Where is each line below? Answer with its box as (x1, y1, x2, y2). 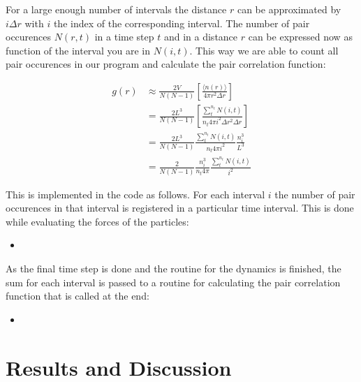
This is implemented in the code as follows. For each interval (6, 186, 265, 201)
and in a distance (163, 29, 238, 44)
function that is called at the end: (6, 288, 149, 303)
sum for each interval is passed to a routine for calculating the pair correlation (6, 274, 341, 289)
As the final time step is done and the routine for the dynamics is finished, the (6, 260, 341, 275)
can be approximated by (237, 2, 341, 16)
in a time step (94, 29, 154, 44)
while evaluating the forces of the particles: (6, 214, 189, 228)
